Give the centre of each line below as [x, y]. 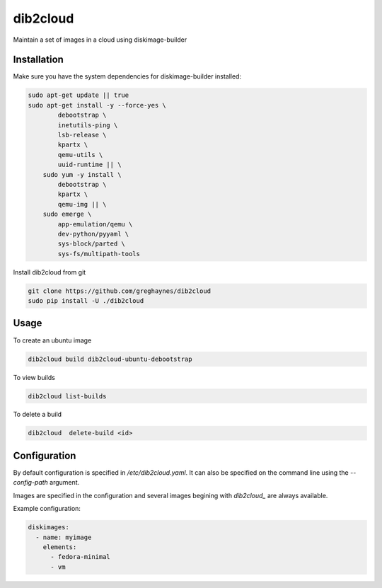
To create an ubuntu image [52, 340]
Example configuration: [47, 509]
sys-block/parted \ [91, 244]
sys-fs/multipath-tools [99, 254]
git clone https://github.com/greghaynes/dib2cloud [120, 291]
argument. [65, 483]
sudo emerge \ [67, 214]
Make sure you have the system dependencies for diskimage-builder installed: [127, 76]
